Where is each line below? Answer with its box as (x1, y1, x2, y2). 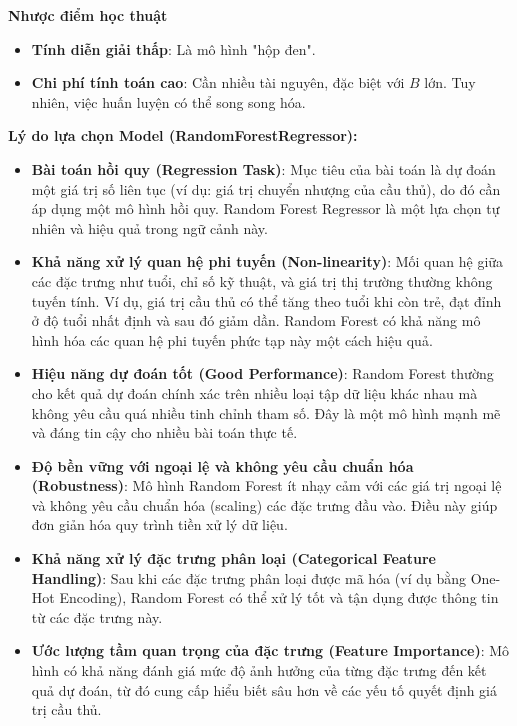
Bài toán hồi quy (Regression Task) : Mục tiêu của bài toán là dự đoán (31, 158, 496, 179)
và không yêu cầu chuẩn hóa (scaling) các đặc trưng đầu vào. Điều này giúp (31, 494, 498, 515)
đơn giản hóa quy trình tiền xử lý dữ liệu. (31, 514, 288, 535)
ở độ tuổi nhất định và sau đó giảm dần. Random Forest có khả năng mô (31, 310, 481, 331)
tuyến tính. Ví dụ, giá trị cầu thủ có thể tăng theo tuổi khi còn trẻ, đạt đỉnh (31, 290, 502, 311)
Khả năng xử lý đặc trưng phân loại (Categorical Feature (31, 548, 436, 569)
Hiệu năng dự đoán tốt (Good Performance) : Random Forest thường (31, 363, 494, 384)
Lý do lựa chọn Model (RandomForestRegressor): (8, 125, 358, 146)
